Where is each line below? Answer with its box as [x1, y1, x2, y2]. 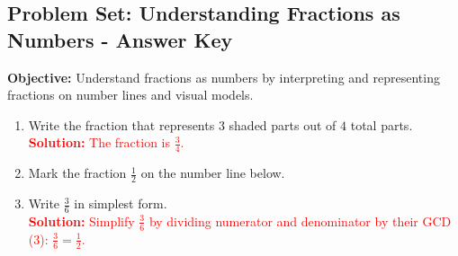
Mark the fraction [28, 163, 127, 182]
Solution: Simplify [28, 211, 135, 230]
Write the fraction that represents [28, 115, 215, 134]
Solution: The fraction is [28, 133, 171, 152]
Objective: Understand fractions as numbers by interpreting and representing [7, 67, 440, 86]
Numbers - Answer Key [7, 25, 233, 53]
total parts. [350, 115, 413, 134]
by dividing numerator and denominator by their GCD [148, 211, 452, 230]
